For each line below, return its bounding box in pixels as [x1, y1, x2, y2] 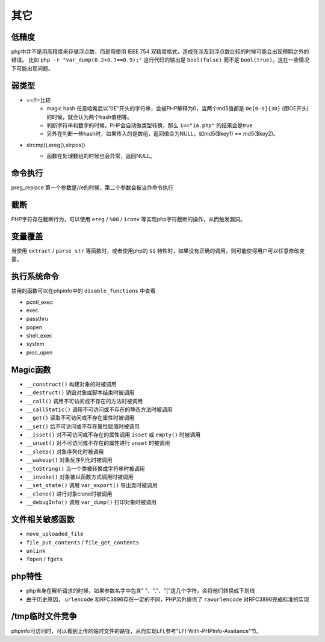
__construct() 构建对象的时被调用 [26, 380, 117, 388]
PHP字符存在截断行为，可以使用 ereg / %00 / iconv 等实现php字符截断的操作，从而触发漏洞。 [11, 215, 246, 222]
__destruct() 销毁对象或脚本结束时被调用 [26, 389, 135, 396]
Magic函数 [11, 365, 51, 375]
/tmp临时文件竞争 [11, 611, 78, 622]
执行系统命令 [11, 271, 59, 282]
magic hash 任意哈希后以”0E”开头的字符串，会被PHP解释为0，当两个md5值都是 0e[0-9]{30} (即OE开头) [46, 105, 309, 112]
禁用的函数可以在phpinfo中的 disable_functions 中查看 [11, 287, 156, 295]
